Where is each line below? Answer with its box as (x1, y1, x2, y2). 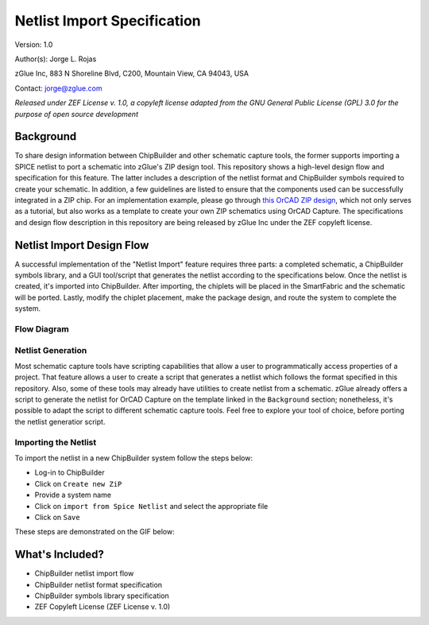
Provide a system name (34, 490, 111, 500)
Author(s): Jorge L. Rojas (14, 54, 97, 64)
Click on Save (34, 512, 80, 522)
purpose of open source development (14, 109, 139, 118)
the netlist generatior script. (14, 417, 106, 426)
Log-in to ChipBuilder (34, 468, 105, 477)
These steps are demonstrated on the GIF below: (14, 527, 175, 537)
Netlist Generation (14, 344, 87, 355)
